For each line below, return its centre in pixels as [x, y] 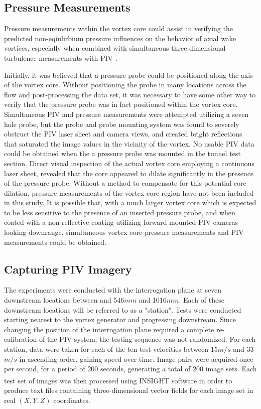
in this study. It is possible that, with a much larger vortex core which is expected [130, 202]
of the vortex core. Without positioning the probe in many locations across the [125, 85]
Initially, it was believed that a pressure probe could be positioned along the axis [128, 75]
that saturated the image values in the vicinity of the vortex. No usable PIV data [129, 143]
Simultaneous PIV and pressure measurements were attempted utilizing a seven [126, 114]
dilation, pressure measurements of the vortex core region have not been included [129, 192]
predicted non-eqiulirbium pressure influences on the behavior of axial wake [120, 38]
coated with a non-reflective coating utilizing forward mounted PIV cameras [121, 222]
